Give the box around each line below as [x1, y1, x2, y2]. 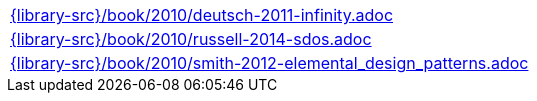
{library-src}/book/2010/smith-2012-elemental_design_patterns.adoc [10, 53, 529, 73]
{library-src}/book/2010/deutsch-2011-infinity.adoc [10, 5, 394, 25]
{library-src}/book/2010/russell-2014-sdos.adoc [10, 29, 372, 49]
